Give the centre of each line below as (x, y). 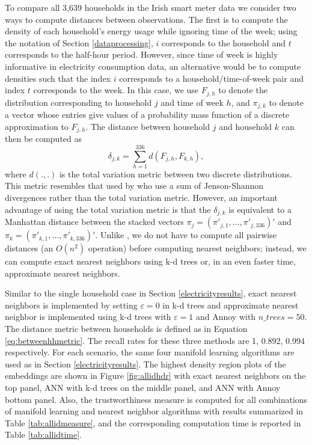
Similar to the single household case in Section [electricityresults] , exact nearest (151, 293)
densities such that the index (58, 78)
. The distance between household (148, 126)
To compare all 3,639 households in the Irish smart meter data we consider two (151, 7)
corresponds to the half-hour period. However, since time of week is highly (142, 54)
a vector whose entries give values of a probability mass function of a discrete (147, 115)
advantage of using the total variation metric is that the (108, 209)
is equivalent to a (260, 209)
